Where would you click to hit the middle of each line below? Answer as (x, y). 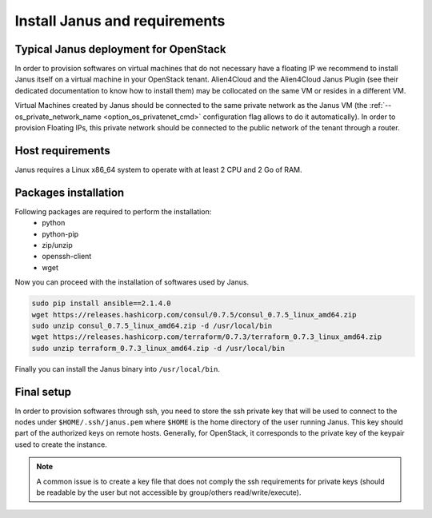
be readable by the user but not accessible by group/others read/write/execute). (169, 492)
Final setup (43, 392)
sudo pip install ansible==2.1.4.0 (101, 303)
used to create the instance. (61, 444)
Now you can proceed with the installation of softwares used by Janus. (132, 282)
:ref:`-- (380, 106)
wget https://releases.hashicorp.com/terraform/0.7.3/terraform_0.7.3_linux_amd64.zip (207, 337)
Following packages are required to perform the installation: (113, 211)
